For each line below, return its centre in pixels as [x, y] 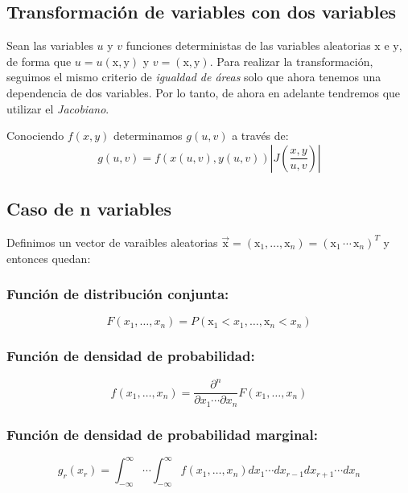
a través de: [260, 136]
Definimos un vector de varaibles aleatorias [112, 242]
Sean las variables [50, 45]
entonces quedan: [49, 258]
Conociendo [35, 136]
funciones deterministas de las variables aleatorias [248, 45]
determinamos [148, 136]
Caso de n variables [89, 209]
